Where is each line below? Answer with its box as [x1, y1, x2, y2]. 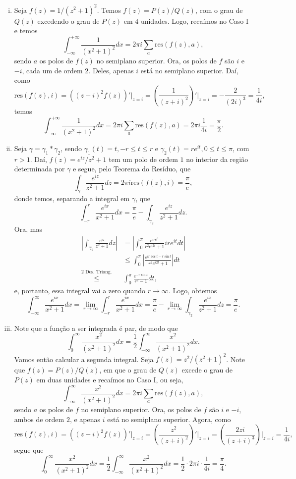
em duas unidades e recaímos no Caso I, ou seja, [36, 374, 183, 384]
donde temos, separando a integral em [14, 193, 130, 204]
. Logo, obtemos [168, 285, 217, 295]
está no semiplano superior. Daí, [140, 65, 239, 75]
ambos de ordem [14, 414, 64, 424]
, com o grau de [195, 4, 243, 15]
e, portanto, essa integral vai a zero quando [14, 285, 146, 295]
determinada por [14, 163, 65, 174]
